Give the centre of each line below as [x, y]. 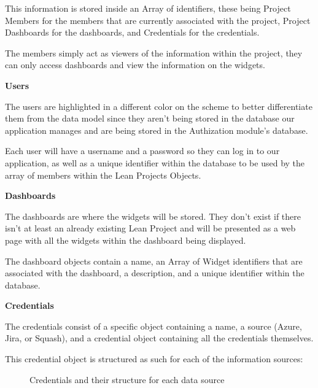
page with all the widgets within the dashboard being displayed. [126, 240]
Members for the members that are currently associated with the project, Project [158, 20]
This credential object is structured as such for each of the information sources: [154, 359]
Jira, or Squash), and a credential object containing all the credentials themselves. [159, 338]
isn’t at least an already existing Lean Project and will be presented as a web [150, 228]
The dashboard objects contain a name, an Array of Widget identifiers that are [154, 261]
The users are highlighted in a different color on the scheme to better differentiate [159, 106]
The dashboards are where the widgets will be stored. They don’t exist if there [153, 216]
